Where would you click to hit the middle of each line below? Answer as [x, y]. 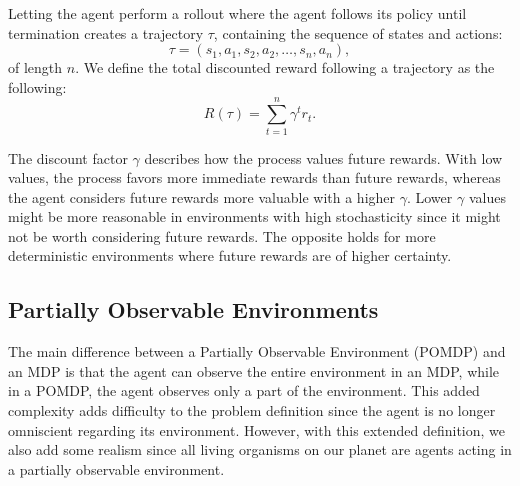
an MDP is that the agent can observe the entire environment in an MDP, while [254, 370]
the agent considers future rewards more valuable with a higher [202, 196]
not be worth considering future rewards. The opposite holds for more [222, 235]
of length [35, 67]
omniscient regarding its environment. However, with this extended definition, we [256, 429]
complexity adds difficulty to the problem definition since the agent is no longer [252, 410]
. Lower [429, 196]
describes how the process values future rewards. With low [323, 157]
